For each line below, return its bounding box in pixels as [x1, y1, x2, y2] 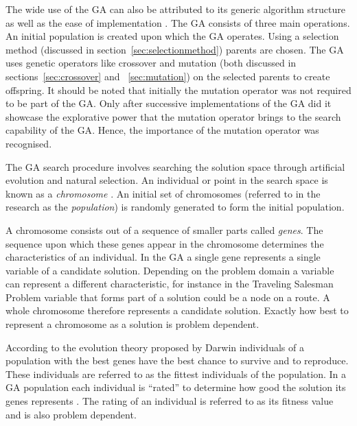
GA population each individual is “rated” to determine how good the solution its [5, 380, 346, 394]
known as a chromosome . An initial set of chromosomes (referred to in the [5, 186, 321, 200]
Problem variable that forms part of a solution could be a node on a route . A [5, 289, 330, 304]
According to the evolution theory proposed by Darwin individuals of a [5, 340, 304, 354]
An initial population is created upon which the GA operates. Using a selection [5, 29, 339, 43]
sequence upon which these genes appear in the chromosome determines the [5, 236, 324, 250]
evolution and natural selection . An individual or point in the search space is [5, 173, 328, 187]
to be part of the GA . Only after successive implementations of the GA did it [5, 96, 332, 110]
